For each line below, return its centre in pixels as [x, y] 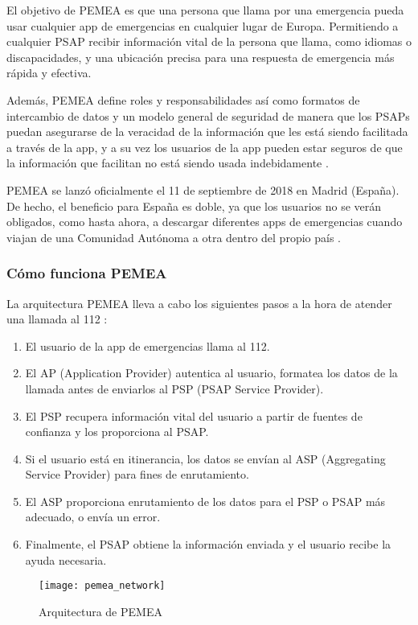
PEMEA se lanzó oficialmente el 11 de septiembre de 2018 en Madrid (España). [203, 189]
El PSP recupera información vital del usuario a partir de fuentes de [194, 415]
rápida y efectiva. [49, 73]
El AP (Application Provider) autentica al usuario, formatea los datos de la [211, 373]
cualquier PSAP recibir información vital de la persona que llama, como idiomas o [209, 41]
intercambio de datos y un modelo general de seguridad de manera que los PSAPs [208, 115]
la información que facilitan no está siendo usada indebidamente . [168, 163]
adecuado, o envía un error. [93, 517]
